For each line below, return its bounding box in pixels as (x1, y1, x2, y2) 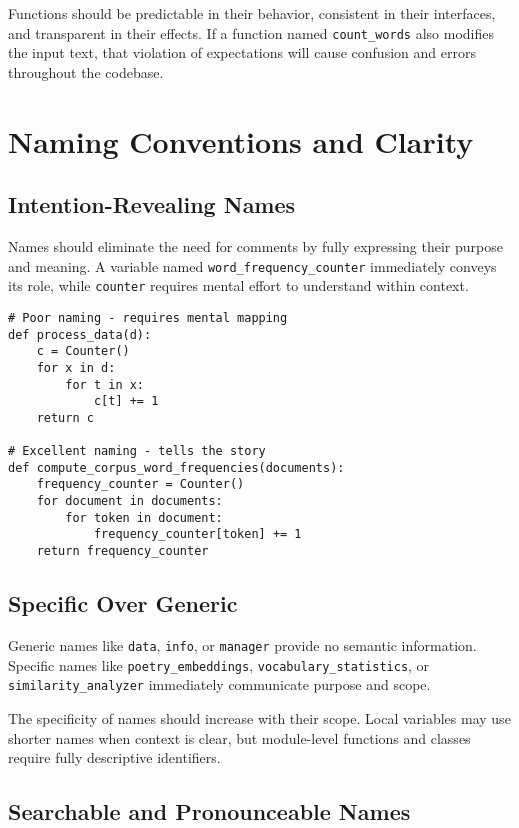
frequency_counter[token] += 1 (93, 527, 302, 542)
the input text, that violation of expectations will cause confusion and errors (8, 42, 476, 63)
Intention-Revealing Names (8, 189, 296, 220)
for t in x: (65, 377, 145, 392)
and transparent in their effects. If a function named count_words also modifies (8, 22, 494, 43)
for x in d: (36, 360, 116, 375)
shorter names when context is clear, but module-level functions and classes (8, 727, 471, 748)
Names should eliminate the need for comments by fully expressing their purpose (8, 236, 503, 257)
